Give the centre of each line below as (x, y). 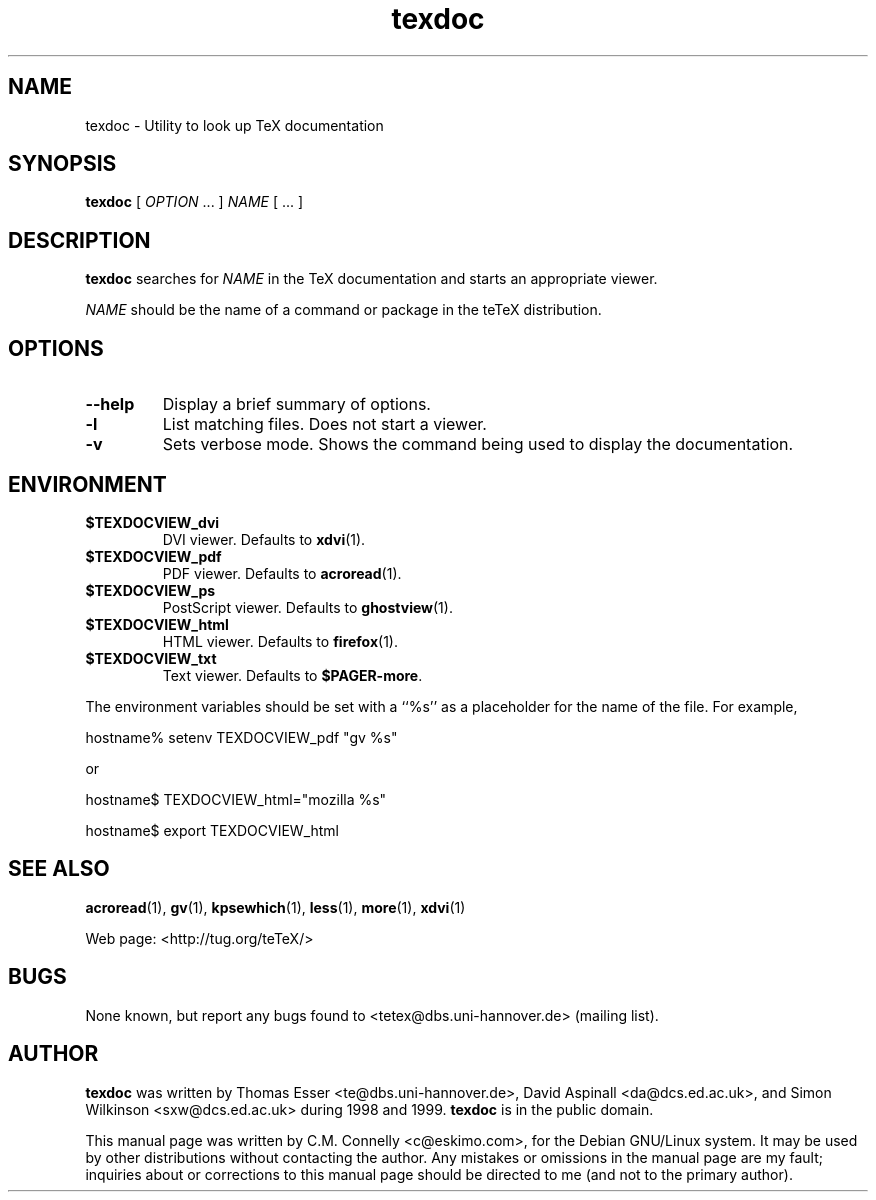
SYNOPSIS (62, 164)
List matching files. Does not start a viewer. (324, 424)
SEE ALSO (59, 869)
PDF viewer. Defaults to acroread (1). (282, 573)
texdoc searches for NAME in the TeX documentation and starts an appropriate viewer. (371, 279)
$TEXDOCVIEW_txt (151, 658)
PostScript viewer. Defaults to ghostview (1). (307, 607)
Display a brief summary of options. (296, 404)
